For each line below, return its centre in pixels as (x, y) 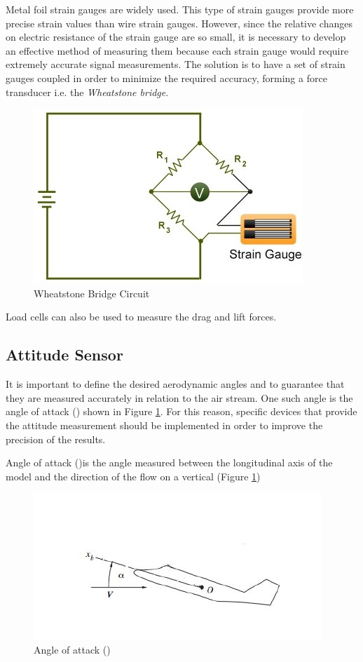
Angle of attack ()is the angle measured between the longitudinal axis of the (169, 462)
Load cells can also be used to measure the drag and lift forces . (141, 317)
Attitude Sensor (64, 354)
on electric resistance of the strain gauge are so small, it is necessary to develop (176, 37)
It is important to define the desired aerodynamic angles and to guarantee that (175, 384)
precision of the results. (56, 439)
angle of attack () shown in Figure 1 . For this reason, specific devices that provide (181, 411)
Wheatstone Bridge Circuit (92, 293)
